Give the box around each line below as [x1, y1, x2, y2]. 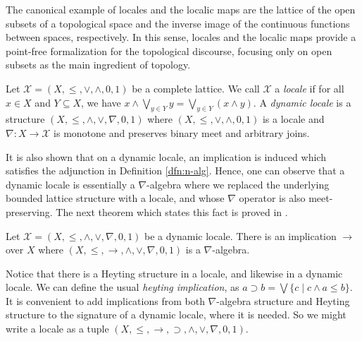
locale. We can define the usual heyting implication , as [6, 280, 239, 294]
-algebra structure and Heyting [216, 293, 350, 308]
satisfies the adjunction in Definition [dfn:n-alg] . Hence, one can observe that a [6, 163, 345, 178]
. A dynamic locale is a [253, 95, 351, 109]
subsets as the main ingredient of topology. [6, 57, 191, 72]
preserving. [6, 204, 53, 219]
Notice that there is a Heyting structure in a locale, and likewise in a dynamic [6, 265, 343, 280]
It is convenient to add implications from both [6, 293, 205, 308]
